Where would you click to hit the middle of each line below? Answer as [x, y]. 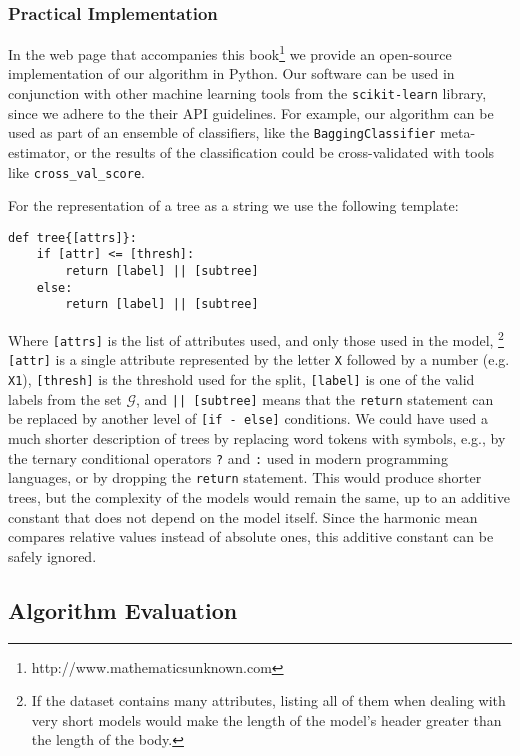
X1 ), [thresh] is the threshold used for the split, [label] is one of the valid [241, 379]
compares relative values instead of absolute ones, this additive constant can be [251, 536]
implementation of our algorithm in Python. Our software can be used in [231, 73]
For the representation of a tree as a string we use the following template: [233, 205]
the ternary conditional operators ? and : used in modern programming [228, 457]
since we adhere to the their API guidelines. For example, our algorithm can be [251, 112]
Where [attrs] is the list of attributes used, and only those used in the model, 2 [256, 338]
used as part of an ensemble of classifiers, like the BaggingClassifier [222, 132]
